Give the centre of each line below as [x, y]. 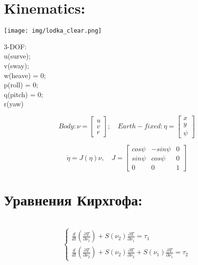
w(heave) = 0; [25, 75]
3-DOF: [15, 46]
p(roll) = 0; [21, 85]
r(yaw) [14, 104]
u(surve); [17, 56]
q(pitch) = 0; [24, 94]
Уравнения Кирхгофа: [73, 200]
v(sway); [17, 65]
